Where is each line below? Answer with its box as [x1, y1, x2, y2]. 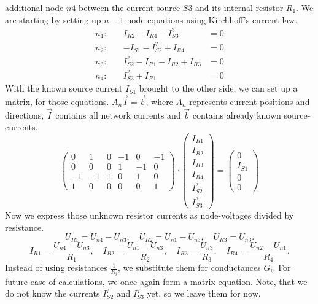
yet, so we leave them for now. [147, 287, 261, 300]
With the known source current [5, 82, 123, 95]
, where [145, 95, 173, 107]
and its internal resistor [195, 1, 284, 14]
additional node [5, 1, 64, 14]
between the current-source [79, 1, 180, 14]
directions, [5, 108, 44, 121]
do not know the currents [5, 287, 100, 300]
